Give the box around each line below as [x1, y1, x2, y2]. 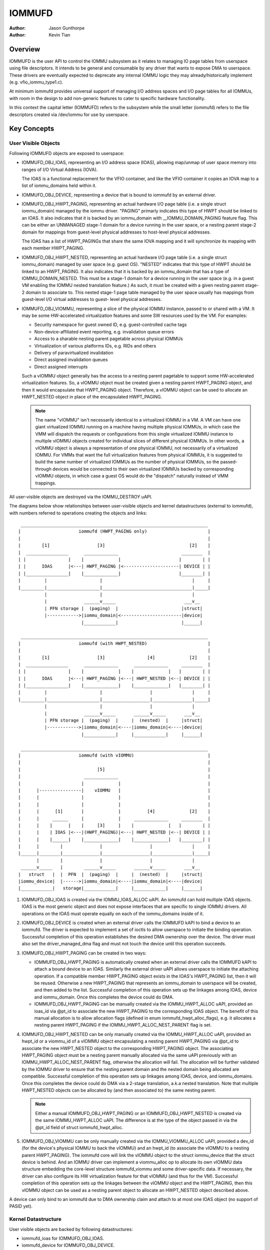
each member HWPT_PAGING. [21, 245, 84, 251]
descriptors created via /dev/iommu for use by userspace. [9, 111, 129, 117]
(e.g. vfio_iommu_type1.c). [9, 79, 63, 85]
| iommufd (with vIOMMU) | [18, 752, 211, 758]
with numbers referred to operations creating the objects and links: [9, 510, 147, 516]
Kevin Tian [48, 31, 70, 37]
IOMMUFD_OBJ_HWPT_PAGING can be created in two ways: [21, 950, 146, 956]
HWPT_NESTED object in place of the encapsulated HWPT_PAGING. [21, 394, 162, 400]
